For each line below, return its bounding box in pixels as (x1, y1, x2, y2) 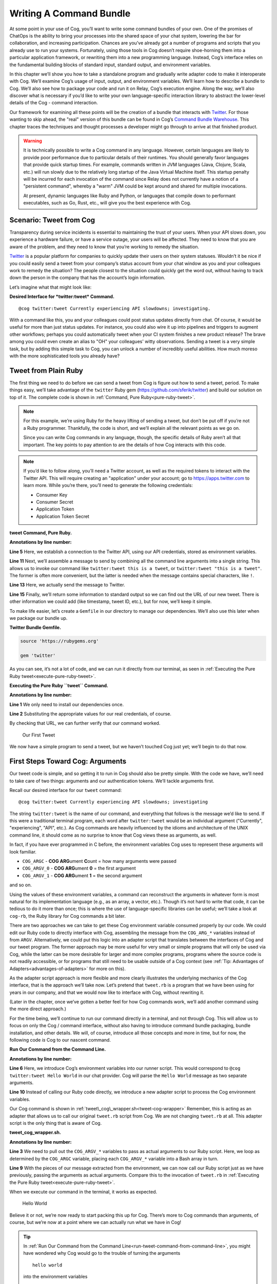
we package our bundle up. (9, 615, 68, 621)
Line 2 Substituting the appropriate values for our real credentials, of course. (9, 711, 172, 717)
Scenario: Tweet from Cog (9, 216, 95, 224)
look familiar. (9, 848, 37, 855)
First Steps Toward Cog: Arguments (9, 757, 127, 766)
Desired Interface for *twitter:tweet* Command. (9, 293, 115, 300)
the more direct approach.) (9, 1006, 67, 1012)
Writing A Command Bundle (9, 8, 131, 19)
